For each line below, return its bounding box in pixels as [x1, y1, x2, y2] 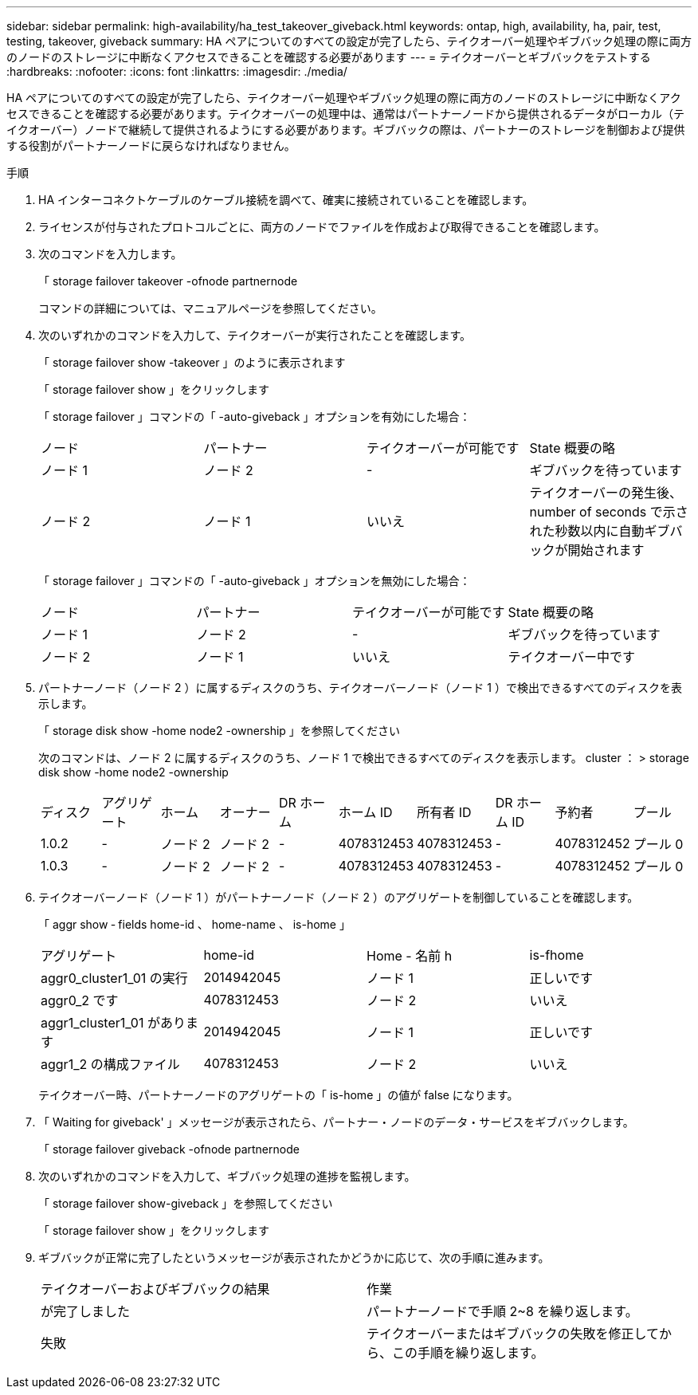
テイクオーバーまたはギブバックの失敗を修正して [367, 1326, 660, 1342]
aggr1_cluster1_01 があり [41, 1015, 186, 1031]
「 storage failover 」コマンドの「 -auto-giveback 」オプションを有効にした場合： [38, 410, 471, 423]
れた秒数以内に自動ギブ [529, 523, 670, 539]
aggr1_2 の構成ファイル [41, 1056, 180, 1072]
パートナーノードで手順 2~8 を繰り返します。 [367, 1303, 638, 1319]
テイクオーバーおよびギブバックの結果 [41, 1281, 270, 1297]
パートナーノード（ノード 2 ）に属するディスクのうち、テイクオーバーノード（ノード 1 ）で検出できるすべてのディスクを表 [38, 681, 683, 694]
